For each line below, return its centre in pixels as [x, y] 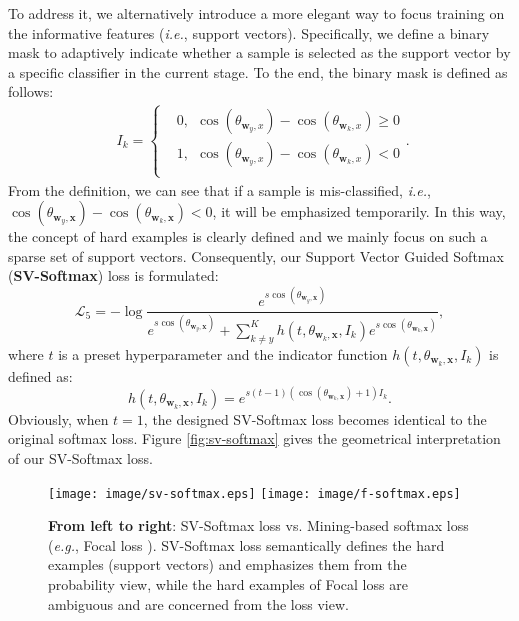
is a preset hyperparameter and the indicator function [223, 353]
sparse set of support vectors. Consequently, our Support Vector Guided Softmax [256, 255]
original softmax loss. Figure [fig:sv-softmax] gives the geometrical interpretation [254, 438]
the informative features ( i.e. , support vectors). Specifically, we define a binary [249, 32]
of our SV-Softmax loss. [80, 457]
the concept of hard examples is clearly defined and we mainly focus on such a [248, 236]
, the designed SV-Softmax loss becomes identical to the [315, 418]
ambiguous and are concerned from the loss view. [198, 603]
